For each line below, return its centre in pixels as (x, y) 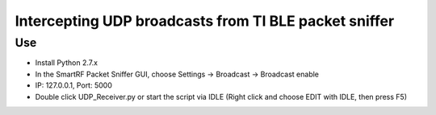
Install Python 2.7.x (67, 63)
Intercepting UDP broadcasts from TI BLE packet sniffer (205, 21)
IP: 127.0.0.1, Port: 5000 (73, 85)
